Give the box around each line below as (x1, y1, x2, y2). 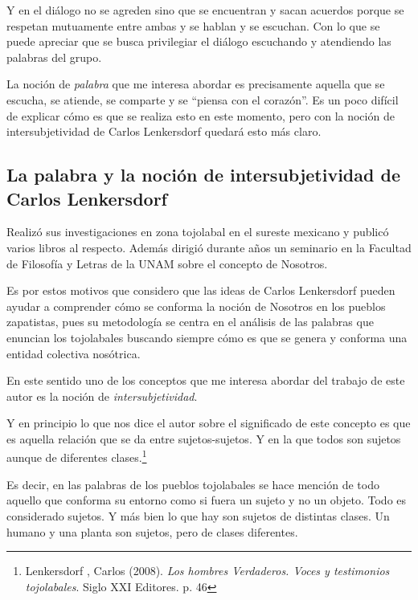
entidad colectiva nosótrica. (6, 345, 141, 361)
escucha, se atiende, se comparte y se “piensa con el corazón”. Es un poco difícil (6, 91, 399, 108)
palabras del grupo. (6, 48, 102, 65)
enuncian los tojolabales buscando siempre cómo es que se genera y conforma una (6, 329, 408, 345)
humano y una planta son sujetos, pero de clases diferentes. (6, 523, 298, 540)
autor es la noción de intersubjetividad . (6, 387, 198, 404)
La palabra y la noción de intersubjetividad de (6, 162, 400, 187)
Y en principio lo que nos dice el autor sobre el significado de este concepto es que (6, 414, 411, 431)
